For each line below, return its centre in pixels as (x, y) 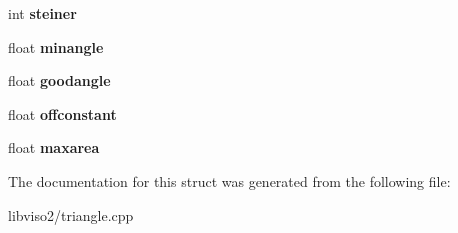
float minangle (56, 46)
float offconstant (62, 113)
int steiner (42, 13)
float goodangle (59, 80)
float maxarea (54, 147)
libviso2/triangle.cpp (71, 214)
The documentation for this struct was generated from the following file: (229, 180)
